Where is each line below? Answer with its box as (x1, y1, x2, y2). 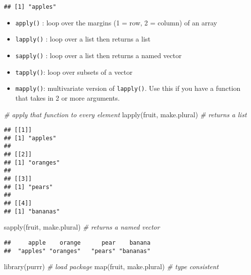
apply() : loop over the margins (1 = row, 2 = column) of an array (15, 17, 217, 27)
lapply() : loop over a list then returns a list (15, 34, 151, 44)
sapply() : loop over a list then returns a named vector (15, 50, 182, 60)
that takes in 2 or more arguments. (15, 92, 120, 103)
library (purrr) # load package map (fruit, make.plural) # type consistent (4, 261, 219, 272)
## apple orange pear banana (4, 239, 151, 246)
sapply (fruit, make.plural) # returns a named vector (4, 222, 160, 232)
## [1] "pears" (4, 183, 53, 190)
